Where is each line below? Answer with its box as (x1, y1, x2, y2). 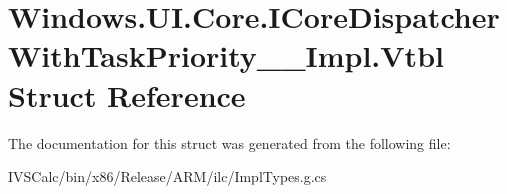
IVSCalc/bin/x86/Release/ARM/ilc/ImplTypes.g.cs (8, 166, 327, 187)
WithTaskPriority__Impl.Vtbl (8, 35, 444, 76)
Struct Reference (8, 74, 246, 115)
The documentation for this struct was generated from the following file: (8, 132, 451, 153)
